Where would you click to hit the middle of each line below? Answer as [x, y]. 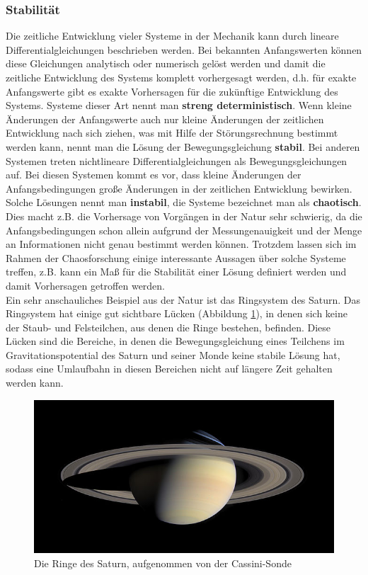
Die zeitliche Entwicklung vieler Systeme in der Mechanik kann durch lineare [172, 36]
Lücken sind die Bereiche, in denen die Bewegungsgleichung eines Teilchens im [175, 341]
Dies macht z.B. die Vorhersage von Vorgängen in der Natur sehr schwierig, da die [184, 216]
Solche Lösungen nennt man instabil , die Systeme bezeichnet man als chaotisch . [184, 202]
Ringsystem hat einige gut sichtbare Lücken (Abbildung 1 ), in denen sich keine [177, 313]
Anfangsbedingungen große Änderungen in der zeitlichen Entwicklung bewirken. [179, 188]
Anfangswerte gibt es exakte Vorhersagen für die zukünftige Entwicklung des [172, 91]
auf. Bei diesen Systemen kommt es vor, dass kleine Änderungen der [154, 175]
